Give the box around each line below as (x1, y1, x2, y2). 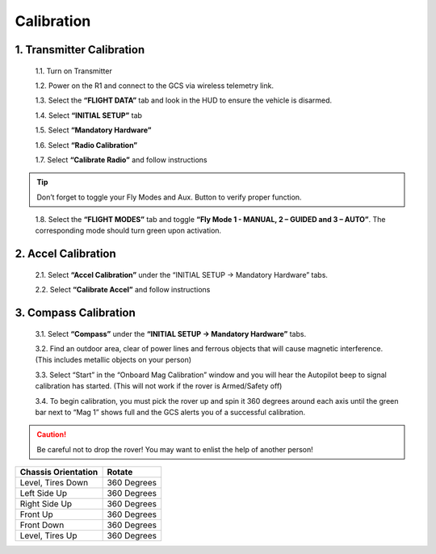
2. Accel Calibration (15, 247, 116, 261)
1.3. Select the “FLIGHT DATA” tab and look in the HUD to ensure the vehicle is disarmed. (35, 95, 333, 105)
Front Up (19, 509, 53, 520)
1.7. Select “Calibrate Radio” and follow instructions (35, 154, 208, 165)
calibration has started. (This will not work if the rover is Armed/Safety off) (35, 381, 283, 391)
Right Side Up (19, 498, 73, 510)
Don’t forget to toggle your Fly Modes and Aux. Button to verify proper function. (36, 192, 302, 202)
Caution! (36, 430, 67, 439)
